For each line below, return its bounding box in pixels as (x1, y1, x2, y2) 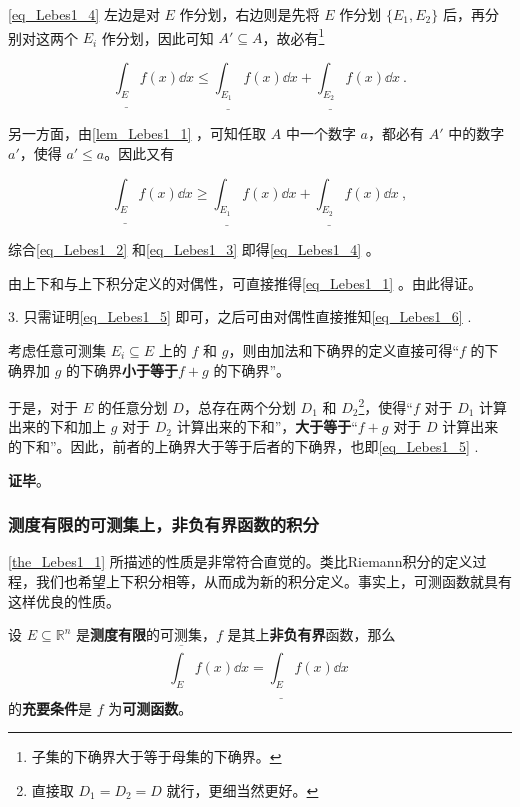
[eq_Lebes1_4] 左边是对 (8, 4, 160, 24)
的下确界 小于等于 (66, 359, 179, 380)
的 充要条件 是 (8, 697, 92, 718)
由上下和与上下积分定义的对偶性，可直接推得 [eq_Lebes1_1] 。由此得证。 (8, 272, 482, 293)
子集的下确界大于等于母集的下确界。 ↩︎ (31, 746, 282, 767)
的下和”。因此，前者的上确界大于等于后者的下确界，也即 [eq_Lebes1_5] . (8, 436, 479, 457)
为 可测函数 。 (108, 697, 193, 718)
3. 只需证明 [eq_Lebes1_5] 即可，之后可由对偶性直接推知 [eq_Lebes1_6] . (8, 306, 472, 327)
